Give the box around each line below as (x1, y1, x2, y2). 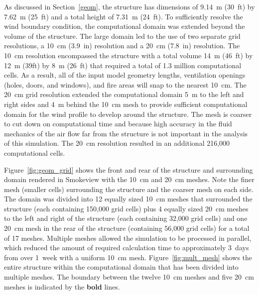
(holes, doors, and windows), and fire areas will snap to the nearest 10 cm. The (4, 79, 247, 90)
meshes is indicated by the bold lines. (4, 281, 120, 292)
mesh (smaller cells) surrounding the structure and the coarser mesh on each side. (4, 184, 254, 194)
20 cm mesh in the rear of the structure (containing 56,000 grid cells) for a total (4, 223, 250, 233)
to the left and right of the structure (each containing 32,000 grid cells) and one (4, 213, 248, 223)
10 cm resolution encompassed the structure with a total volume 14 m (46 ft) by (4, 50, 253, 60)
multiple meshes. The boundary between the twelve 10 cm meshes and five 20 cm (4, 272, 254, 282)
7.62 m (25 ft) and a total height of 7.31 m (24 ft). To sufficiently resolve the (4, 11, 243, 21)
